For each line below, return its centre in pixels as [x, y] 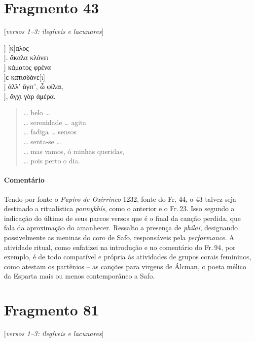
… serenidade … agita [55, 122]
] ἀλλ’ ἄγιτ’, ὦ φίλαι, [34, 86]
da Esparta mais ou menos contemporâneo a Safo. [79, 276]
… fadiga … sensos [50, 132]
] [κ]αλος [17, 47]
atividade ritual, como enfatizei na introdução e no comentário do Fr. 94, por [120, 247]
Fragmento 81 [52, 310]
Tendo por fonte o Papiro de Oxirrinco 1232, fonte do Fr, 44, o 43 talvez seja [120, 199]
